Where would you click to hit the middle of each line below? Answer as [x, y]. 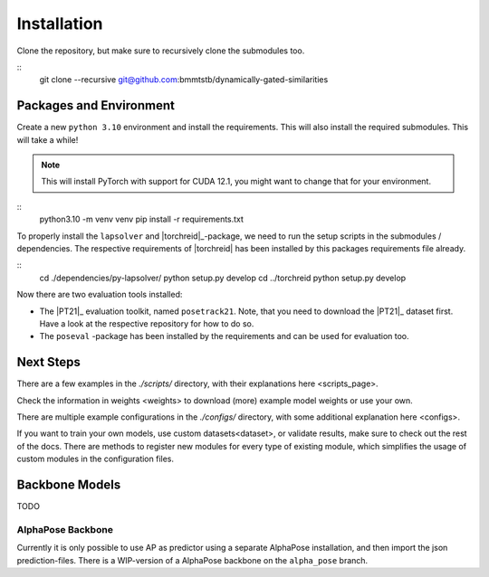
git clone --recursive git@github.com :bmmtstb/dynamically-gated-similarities [184, 80]
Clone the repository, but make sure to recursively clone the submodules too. [161, 51]
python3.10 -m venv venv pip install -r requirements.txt [142, 219]
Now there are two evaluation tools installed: [100, 295]
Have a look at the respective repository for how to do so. [147, 323]
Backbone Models [69, 484]
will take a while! [48, 139]
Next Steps [48, 362]
